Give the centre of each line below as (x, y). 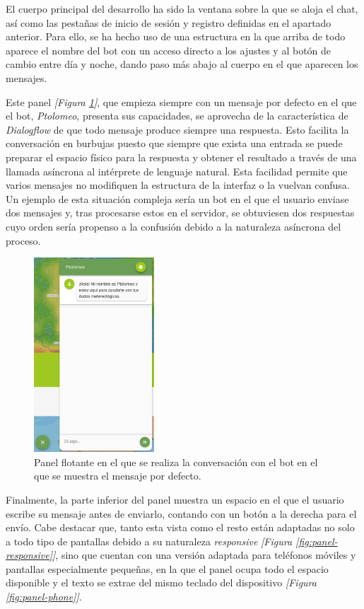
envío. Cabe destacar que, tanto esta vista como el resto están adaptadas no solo (180, 527)
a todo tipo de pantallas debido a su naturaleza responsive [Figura (149, 541)
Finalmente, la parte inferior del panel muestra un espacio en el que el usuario (175, 499)
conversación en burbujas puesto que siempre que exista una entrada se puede (174, 143)
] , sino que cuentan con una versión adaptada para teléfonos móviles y (204, 555)
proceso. (23, 240)
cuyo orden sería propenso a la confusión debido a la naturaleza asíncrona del (174, 226)
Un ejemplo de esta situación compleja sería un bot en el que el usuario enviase (177, 198)
